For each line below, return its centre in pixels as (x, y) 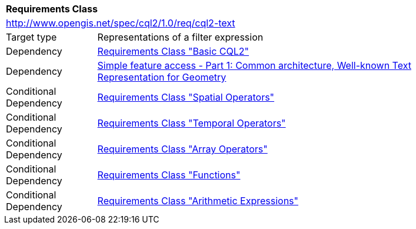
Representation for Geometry (162, 77)
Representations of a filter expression (180, 37)
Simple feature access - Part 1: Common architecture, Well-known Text (254, 65)
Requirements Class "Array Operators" (182, 149)
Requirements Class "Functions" (169, 175)
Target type (31, 37)
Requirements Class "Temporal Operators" (192, 123)
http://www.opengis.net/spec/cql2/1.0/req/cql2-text (121, 23)
